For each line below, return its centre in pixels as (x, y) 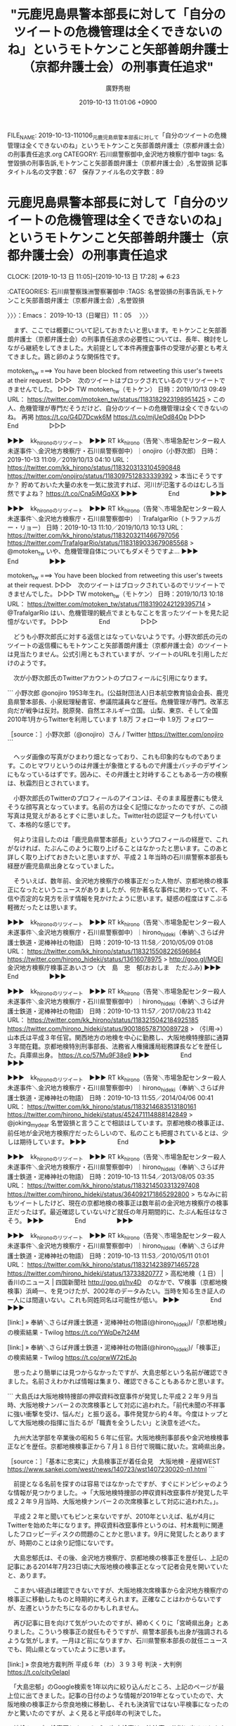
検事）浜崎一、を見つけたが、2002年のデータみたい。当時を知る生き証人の (117, 1291)
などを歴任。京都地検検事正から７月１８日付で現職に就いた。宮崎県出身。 (121, 1446)
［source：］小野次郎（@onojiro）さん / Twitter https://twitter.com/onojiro (116, 734)
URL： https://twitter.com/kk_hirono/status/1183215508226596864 (104, 951)
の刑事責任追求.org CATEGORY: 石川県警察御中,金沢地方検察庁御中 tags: (112, 154)
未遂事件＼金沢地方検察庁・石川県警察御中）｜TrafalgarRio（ (96, 518)
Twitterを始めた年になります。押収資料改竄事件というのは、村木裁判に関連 (116, 1525)
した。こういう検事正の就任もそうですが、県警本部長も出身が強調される (124, 1632)
